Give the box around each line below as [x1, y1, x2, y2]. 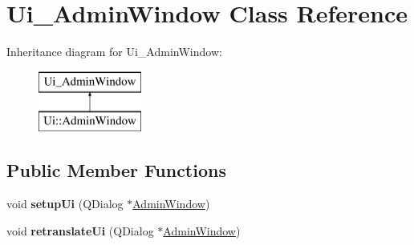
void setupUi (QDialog [6, 195, 124, 212]
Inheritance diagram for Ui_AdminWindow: [6, 43, 222, 60]
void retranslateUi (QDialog [6, 222, 154, 239]
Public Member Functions [6, 158, 226, 183]
